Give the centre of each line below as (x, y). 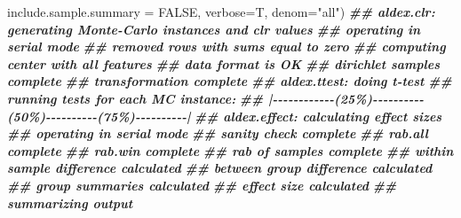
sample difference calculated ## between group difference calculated (220, 168)
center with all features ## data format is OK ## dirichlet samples (223, 63)
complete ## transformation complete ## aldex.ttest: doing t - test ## (230, 81)
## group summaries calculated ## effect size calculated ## (202, 185)
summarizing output (70, 202)
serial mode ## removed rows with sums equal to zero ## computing (227, 47)
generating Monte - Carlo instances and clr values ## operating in (214, 29)
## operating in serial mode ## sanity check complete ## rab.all (218, 133)
